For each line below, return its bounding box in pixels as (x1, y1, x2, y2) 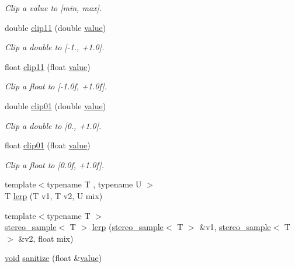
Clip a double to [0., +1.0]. (5, 119, 102, 131)
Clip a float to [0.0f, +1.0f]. (5, 158, 105, 170)
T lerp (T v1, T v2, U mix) (5, 189, 103, 201)
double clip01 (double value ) (5, 99, 106, 112)
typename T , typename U (47, 178, 142, 190)
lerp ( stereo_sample (92, 221, 164, 233)
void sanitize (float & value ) (5, 252, 102, 264)
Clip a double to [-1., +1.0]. (5, 41, 105, 53)
